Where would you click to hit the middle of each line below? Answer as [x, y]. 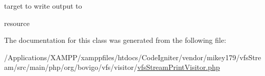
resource [17, 23]
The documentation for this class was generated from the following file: [115, 40]
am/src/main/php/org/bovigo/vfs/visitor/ [71, 67]
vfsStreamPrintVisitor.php [178, 67]
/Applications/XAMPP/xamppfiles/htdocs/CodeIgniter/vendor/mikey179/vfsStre [133, 57]
